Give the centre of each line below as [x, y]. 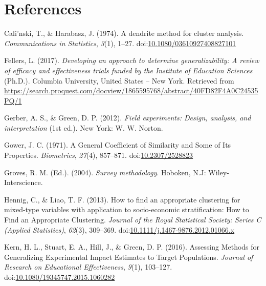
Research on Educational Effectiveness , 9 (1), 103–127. [88, 267]
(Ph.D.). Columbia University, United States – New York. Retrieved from [119, 80]
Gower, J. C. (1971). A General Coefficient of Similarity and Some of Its [118, 145]
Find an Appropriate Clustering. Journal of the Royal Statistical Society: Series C [133, 220]
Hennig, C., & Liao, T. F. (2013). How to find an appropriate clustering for [122, 199]
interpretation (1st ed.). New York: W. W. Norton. [84, 127]
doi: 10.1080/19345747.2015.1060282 [60, 277]
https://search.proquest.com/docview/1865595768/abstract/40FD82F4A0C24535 [131, 90]
